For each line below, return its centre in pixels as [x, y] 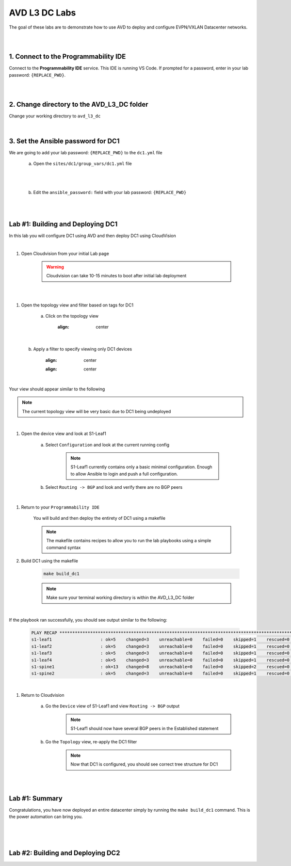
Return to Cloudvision [43, 695]
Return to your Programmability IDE [60, 507]
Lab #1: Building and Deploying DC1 [63, 224]
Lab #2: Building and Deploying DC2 [65, 853]
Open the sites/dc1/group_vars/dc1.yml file [82, 163]
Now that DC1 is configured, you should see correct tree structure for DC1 [144, 764]
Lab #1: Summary [36, 798]
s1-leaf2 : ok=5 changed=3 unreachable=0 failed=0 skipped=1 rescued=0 [160, 646]
